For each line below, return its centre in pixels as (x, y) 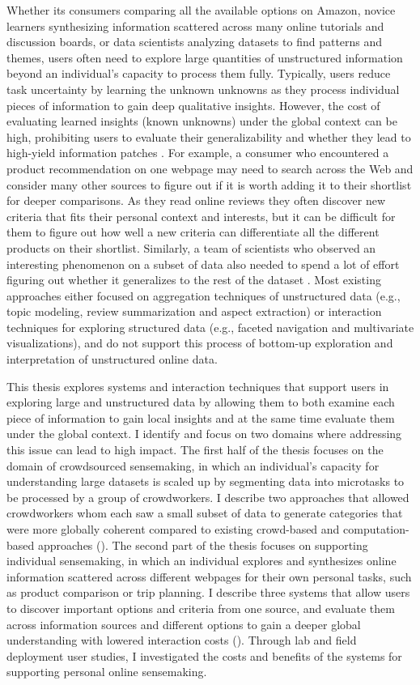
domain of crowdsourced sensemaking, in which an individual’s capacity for (193, 465)
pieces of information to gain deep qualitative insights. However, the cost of (193, 105)
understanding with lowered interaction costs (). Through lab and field (182, 640)
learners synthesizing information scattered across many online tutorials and (195, 26)
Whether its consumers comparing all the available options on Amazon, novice (201, 10)
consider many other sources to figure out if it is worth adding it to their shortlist (209, 184)
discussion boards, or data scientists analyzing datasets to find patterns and (195, 42)
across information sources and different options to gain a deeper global (184, 624)
